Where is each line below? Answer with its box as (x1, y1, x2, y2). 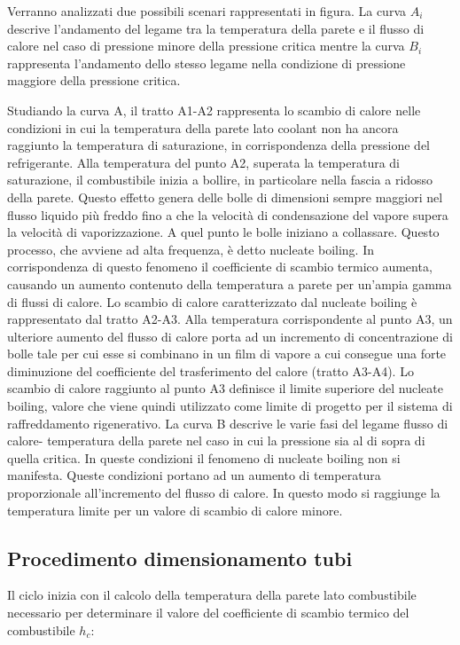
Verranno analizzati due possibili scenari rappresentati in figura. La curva (7, 2, 406, 20)
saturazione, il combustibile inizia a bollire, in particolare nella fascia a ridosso (7, 170, 433, 189)
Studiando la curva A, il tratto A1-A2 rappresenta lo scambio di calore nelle (7, 100, 421, 119)
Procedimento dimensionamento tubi (7, 544, 353, 571)
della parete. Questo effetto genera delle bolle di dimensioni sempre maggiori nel (7, 187, 443, 206)
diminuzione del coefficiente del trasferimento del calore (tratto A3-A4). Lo (7, 361, 414, 380)
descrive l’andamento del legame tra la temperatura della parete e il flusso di (7, 19, 425, 37)
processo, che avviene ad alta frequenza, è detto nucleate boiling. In (7, 240, 374, 258)
